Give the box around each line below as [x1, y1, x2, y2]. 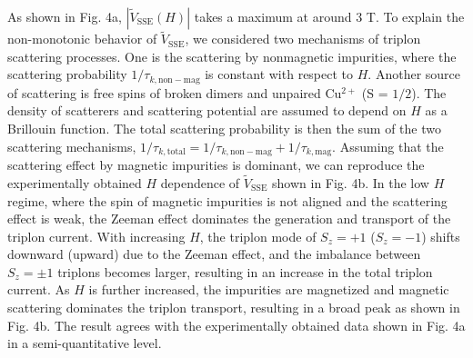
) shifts [421, 226, 460, 245]
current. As [7, 280, 70, 299]
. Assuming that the [332, 136, 444, 155]
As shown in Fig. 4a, [7, 7, 122, 25]
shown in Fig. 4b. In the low [272, 173, 429, 192]
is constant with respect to [205, 65, 354, 84]
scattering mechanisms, [7, 136, 136, 155]
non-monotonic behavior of [7, 29, 157, 48]
